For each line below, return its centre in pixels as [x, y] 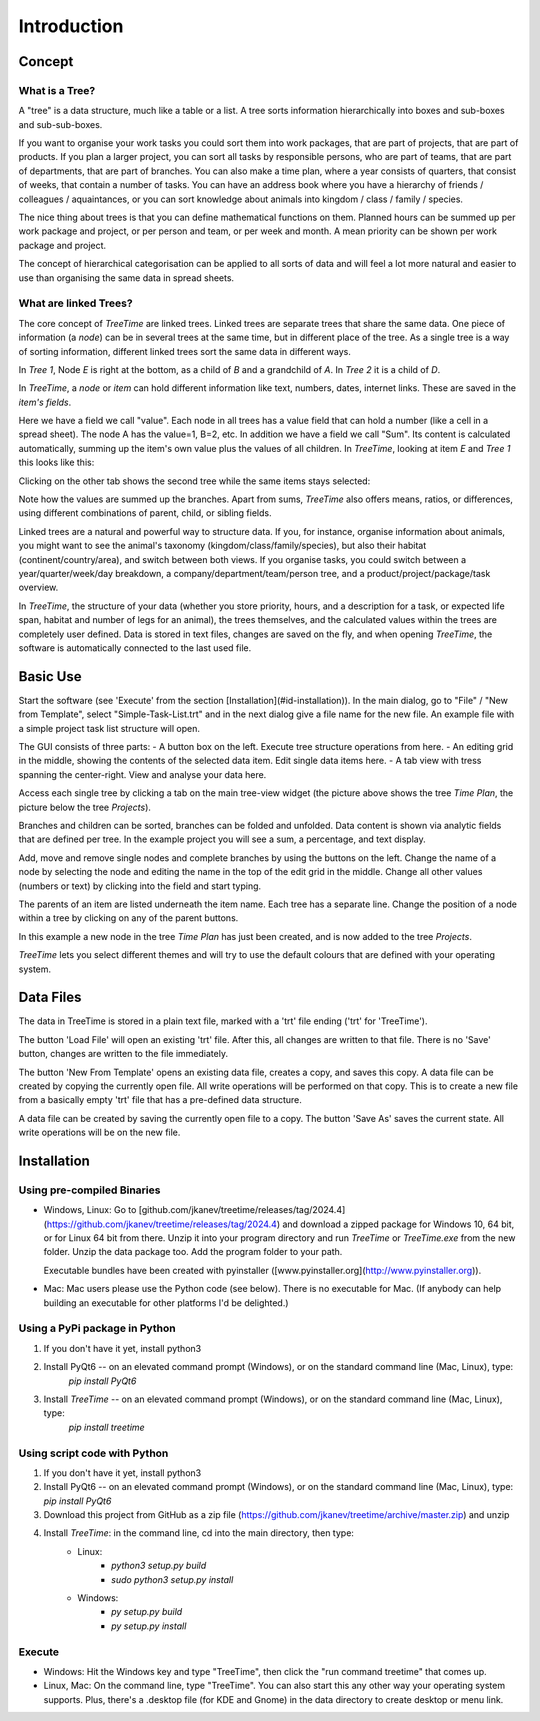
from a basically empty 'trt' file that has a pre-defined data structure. [160, 1100]
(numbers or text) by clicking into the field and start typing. [140, 886]
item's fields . [45, 402]
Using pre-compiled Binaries [89, 1190]
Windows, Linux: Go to [90, 1210]
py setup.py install [149, 1626]
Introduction [71, 26]
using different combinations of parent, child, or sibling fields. [145, 513]
